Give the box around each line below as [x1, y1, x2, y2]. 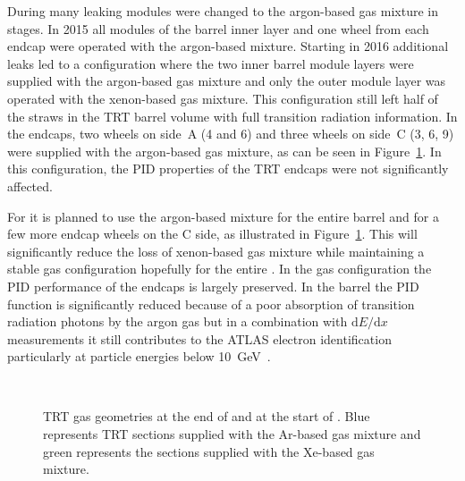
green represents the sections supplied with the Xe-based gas [43, 442, 375, 460]
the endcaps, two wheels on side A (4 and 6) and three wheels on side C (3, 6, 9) [7, 124, 454, 143]
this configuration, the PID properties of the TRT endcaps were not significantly [7, 159, 449, 178]
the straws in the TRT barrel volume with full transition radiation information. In [7, 106, 458, 125]
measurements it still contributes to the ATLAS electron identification [7, 329, 392, 348]
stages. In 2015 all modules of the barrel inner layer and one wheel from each [7, 19, 429, 38]
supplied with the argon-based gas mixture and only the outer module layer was [7, 72, 446, 90]
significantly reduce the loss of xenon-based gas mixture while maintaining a [7, 241, 425, 260]
